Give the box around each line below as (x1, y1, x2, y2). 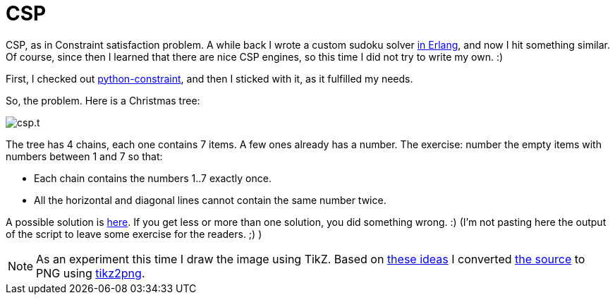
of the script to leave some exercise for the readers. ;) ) (6, 227, 262, 240)
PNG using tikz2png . (36, 265, 145, 280)
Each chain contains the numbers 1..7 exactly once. (34, 172, 272, 184)
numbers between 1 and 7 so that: (6, 150, 163, 162)
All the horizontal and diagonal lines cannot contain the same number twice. (34, 193, 386, 206)
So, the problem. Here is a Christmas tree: (6, 94, 200, 107)
